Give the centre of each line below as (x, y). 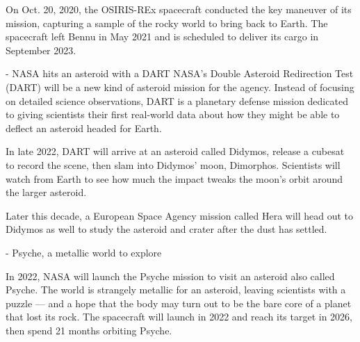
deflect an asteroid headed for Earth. (84, 128)
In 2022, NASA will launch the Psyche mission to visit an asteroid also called (170, 276)
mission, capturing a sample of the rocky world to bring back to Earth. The (167, 23)
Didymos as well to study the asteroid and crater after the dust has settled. (166, 229)
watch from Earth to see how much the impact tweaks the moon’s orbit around (174, 178)
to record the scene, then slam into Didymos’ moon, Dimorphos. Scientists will (173, 164)
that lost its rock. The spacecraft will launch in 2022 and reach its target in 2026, (179, 317)
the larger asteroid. (46, 192)
